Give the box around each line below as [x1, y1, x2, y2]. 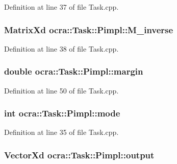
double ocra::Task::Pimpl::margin [4, 65, 143, 78]
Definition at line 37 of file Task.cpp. [4, 2, 119, 12]
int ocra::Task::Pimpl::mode [4, 107, 120, 120]
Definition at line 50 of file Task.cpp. [4, 85, 119, 96]
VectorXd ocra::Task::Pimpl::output [4, 148, 155, 161]
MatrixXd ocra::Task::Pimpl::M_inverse [4, 23, 173, 36]
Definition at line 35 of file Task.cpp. [4, 127, 119, 137]
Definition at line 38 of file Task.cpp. [4, 43, 119, 54]
